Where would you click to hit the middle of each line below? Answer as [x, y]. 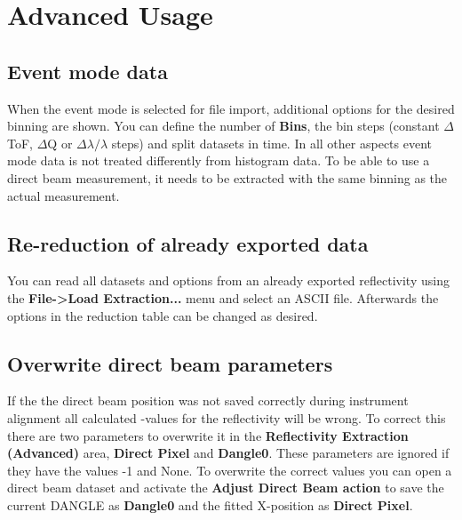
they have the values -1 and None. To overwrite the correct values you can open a [230, 470]
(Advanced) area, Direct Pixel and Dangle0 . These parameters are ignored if [228, 453]
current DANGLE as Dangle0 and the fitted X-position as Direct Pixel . [210, 504]
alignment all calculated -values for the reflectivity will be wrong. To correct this [227, 417]
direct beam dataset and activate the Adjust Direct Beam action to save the [226, 488]
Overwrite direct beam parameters [170, 363]
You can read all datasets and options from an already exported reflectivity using [228, 280]
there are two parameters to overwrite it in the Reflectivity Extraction [208, 435]
